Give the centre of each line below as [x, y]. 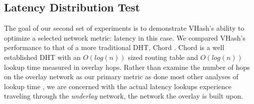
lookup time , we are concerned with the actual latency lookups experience [118, 86]
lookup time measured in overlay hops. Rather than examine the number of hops [127, 67]
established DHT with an [42, 57]
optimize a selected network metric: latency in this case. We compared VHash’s [125, 37]
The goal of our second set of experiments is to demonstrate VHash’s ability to [124, 28]
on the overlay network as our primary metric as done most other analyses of [121, 77]
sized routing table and [163, 57]
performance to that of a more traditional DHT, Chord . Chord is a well [114, 47]
